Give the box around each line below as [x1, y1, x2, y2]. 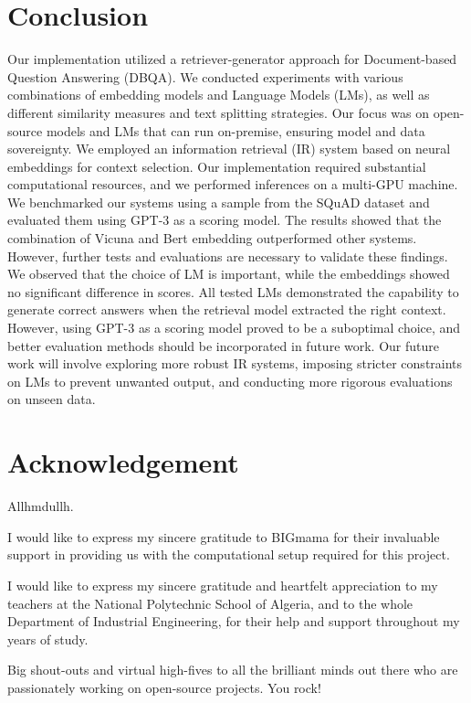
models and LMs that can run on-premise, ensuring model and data [46, 121, 425, 140]
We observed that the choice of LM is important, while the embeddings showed [7, 264, 450, 283]
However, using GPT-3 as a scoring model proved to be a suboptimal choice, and [7, 318, 461, 337]
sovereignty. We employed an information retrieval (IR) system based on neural [7, 139, 451, 158]
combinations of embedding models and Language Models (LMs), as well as [7, 85, 430, 104]
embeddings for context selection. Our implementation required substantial [7, 156, 426, 176]
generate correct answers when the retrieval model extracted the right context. [7, 300, 446, 319]
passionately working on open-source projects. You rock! [7, 677, 321, 697]
